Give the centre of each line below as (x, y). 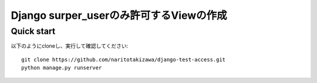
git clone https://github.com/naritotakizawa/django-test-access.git (124, 59)
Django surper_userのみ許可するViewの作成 (119, 15)
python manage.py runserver (62, 68)
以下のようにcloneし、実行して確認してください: (70, 46)
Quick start (33, 31)
